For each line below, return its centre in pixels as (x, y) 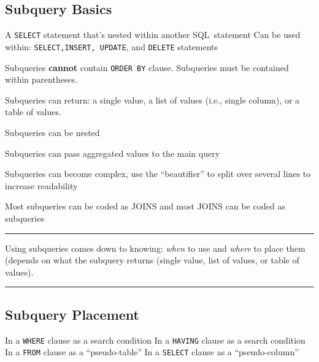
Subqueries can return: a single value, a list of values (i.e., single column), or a (152, 100)
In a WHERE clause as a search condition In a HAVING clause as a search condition (155, 340)
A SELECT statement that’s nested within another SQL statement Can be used (153, 35)
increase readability (41, 185)
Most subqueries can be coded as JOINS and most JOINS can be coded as (145, 206)
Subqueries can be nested (52, 132)
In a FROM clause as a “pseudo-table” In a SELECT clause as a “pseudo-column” (152, 352)
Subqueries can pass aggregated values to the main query (113, 153)
